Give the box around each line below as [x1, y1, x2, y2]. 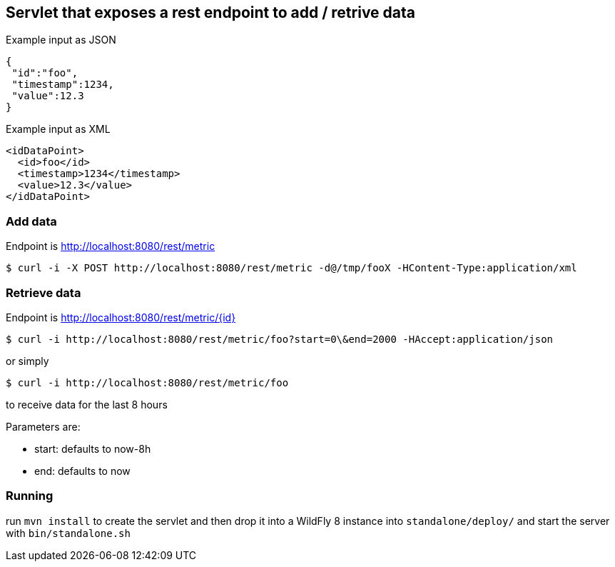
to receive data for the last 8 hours [6, 398, 168, 411]
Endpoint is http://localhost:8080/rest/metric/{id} [6, 311, 236, 323]
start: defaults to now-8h [34, 442, 151, 455]
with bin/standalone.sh [6, 526, 131, 539]
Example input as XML [6, 123, 111, 136]
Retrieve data [6, 285, 81, 300]
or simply [6, 354, 49, 367]
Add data [6, 214, 57, 229]
